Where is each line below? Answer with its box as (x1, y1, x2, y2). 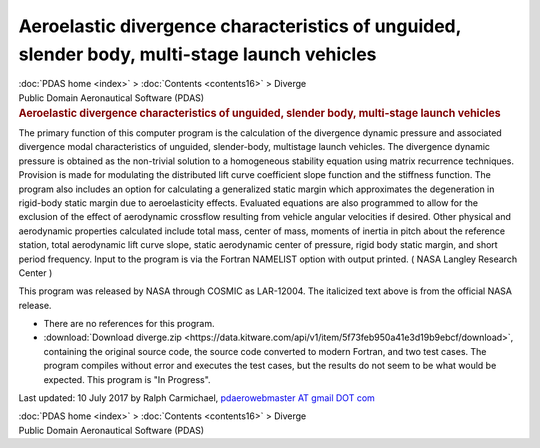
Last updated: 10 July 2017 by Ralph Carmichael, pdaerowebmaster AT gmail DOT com (18, 392, 375, 404)
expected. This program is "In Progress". (43, 373, 211, 385)
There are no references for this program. (43, 318, 215, 330)
